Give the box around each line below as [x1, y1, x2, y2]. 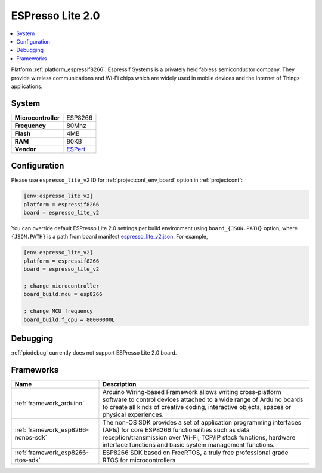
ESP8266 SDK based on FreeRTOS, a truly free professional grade [102, 448, 289, 457]
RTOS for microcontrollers [102, 456, 176, 464]
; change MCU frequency [23, 308, 94, 315]
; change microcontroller [23, 283, 100, 289]
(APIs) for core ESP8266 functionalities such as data [102, 425, 250, 434]
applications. [11, 83, 43, 90]
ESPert [66, 145, 86, 153]
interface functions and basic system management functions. [102, 440, 275, 448]
